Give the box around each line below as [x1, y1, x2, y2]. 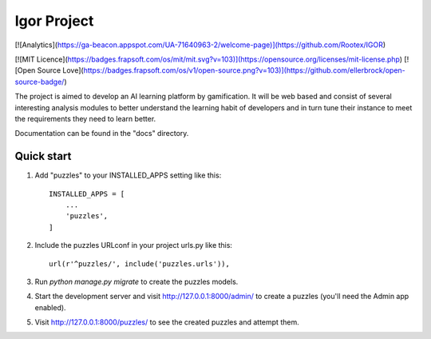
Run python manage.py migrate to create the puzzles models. [34, 277, 239, 286]
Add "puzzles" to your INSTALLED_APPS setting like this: [34, 170, 222, 180]
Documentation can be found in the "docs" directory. [14, 129, 189, 138]
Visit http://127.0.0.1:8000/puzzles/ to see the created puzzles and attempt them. [34, 317, 299, 327]
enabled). [34, 302, 67, 312]
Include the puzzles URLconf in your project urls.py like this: [34, 241, 233, 250]
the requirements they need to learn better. [14, 114, 156, 123]
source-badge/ [14, 77, 65, 86]
